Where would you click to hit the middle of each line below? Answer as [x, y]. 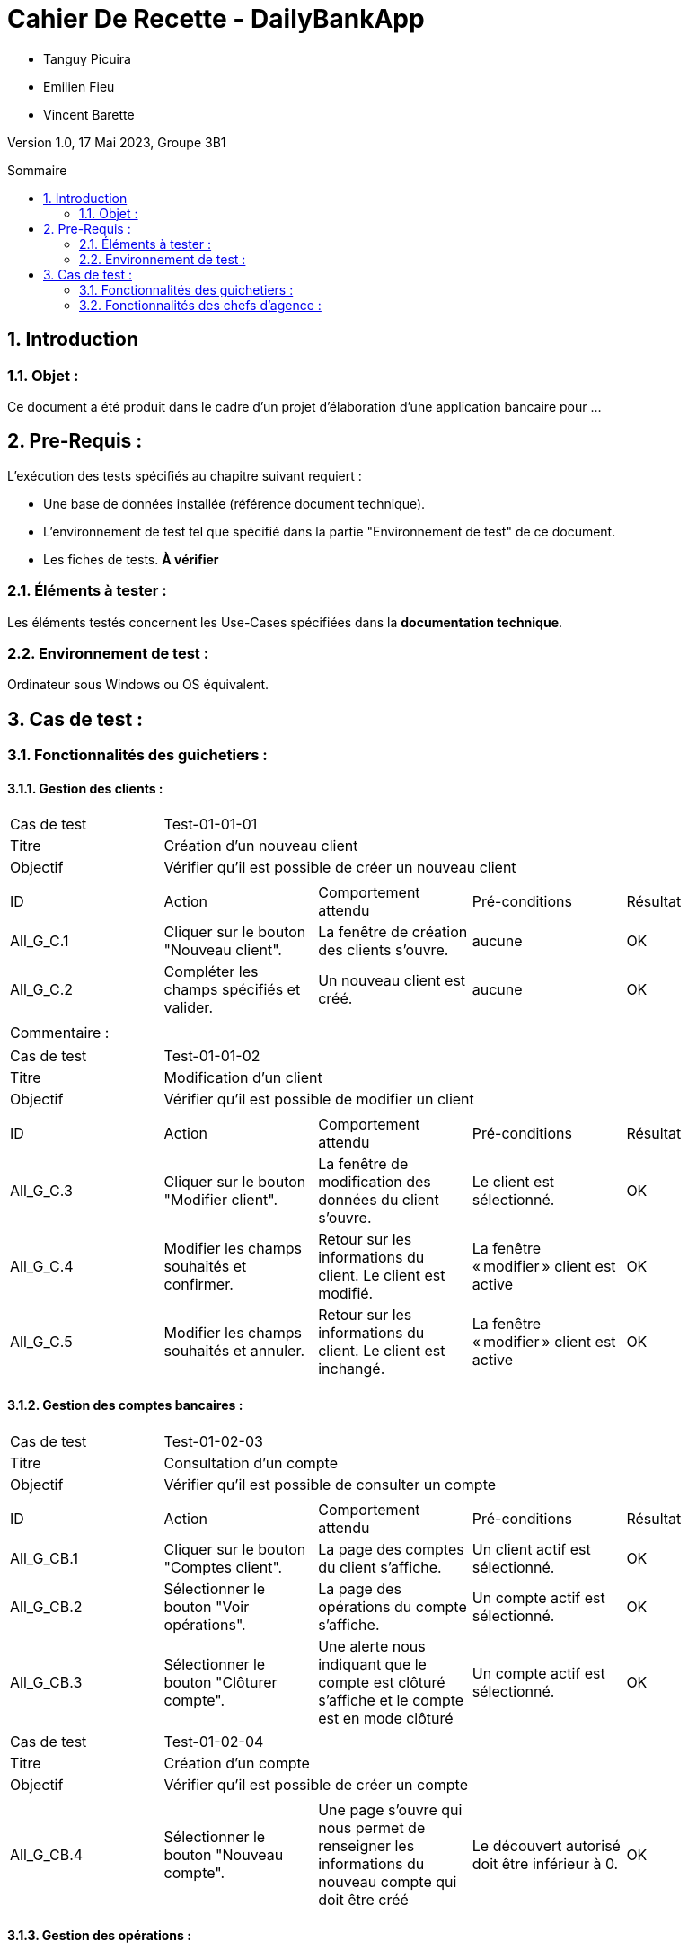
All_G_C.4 [42, 1267]
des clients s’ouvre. [384, 950]
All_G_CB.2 [46, 1606]
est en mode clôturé [386, 1718]
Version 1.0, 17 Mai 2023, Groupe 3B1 [117, 142]
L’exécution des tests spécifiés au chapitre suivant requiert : [185, 475]
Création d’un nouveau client [261, 846]
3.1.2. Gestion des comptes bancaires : [125, 1405]
